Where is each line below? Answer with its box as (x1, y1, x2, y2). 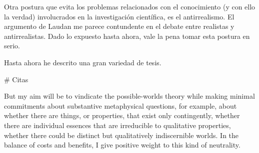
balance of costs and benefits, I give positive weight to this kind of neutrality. (4, 140, 240, 150)
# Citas (4, 74, 28, 84)
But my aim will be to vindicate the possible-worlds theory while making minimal (4, 91, 255, 101)
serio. (4, 40, 20, 51)
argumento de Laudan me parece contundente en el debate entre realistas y (4, 21, 234, 31)
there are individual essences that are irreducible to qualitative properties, (4, 120, 231, 130)
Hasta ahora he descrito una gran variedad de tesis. (4, 57, 161, 67)
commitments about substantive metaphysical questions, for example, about (4, 100, 237, 111)
